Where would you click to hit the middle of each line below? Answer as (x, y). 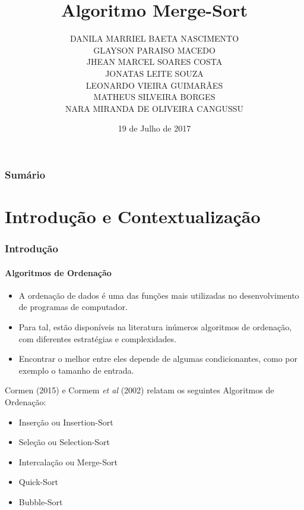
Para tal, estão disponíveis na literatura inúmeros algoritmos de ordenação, (155, 327)
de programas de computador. (73, 307)
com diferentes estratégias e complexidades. (97, 338)
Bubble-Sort (41, 501)
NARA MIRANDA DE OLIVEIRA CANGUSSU (154, 108)
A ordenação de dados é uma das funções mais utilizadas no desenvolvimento (159, 295)
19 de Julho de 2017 (154, 128)
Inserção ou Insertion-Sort (66, 422)
